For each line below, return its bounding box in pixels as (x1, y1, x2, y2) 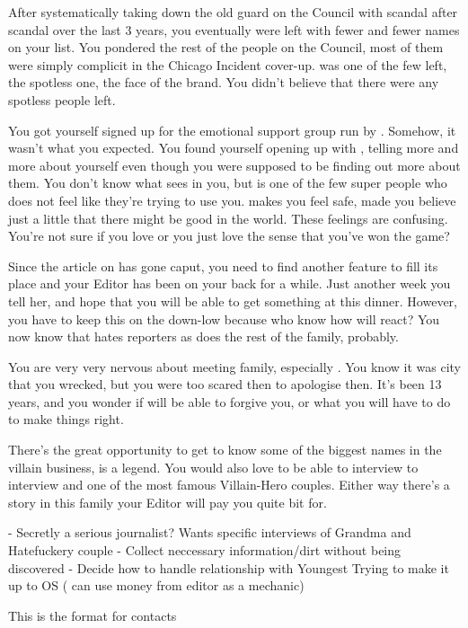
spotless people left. (8, 90, 116, 109)
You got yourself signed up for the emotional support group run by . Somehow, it (8, 120, 456, 139)
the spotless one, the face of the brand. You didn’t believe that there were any (8, 73, 439, 92)
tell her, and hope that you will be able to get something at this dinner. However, (8, 291, 457, 310)
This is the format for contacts (8, 606, 177, 624)
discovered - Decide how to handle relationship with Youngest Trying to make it (8, 558, 449, 577)
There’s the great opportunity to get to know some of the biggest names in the (8, 440, 442, 459)
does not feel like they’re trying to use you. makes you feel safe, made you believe (8, 190, 456, 209)
